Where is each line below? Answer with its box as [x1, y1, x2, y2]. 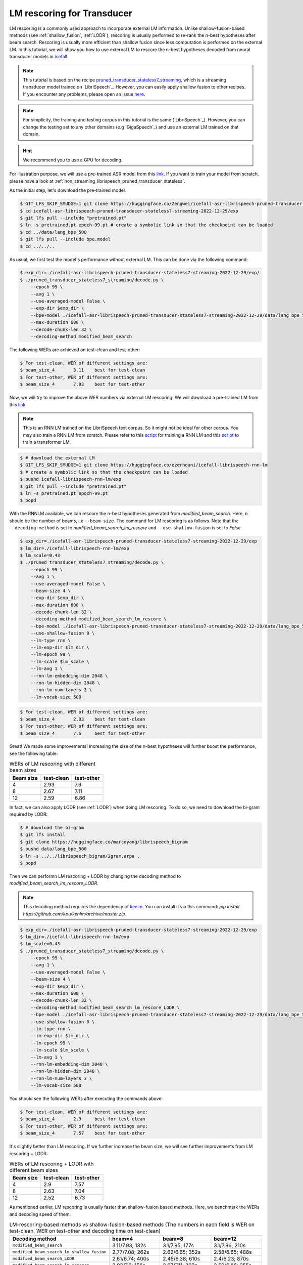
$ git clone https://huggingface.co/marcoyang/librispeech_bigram [20, 839, 188, 845]
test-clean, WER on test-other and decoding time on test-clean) [9, 1228, 161, 1235]
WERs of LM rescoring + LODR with [9, 1160, 94, 1167]
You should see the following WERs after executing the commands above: [9, 1095, 163, 1102]
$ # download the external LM [20, 455, 95, 461]
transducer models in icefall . [9, 54, 69, 60]
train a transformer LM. [23, 439, 71, 445]
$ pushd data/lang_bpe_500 [20, 846, 87, 852]
